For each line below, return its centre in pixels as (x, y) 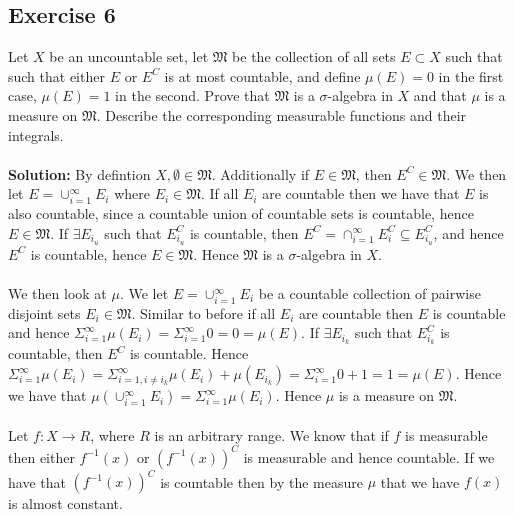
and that (440, 95)
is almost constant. (65, 503)
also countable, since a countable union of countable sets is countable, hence (241, 213)
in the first (471, 75)
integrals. (36, 134)
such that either (56, 75)
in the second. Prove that (192, 95)
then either (41, 456)
